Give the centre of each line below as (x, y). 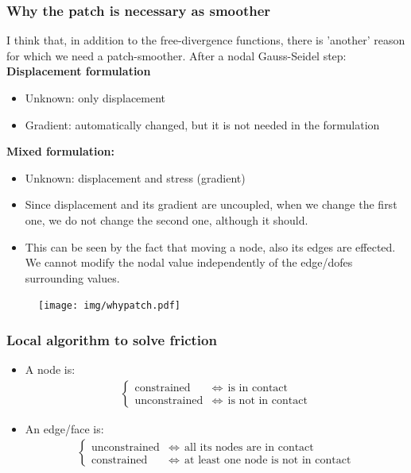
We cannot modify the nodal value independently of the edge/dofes (189, 262)
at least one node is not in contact (268, 460)
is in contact (258, 388)
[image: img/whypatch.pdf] (109, 306)
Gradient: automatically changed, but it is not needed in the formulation (202, 124)
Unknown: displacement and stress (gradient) (135, 177)
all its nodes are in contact (249, 447)
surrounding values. (72, 277)
